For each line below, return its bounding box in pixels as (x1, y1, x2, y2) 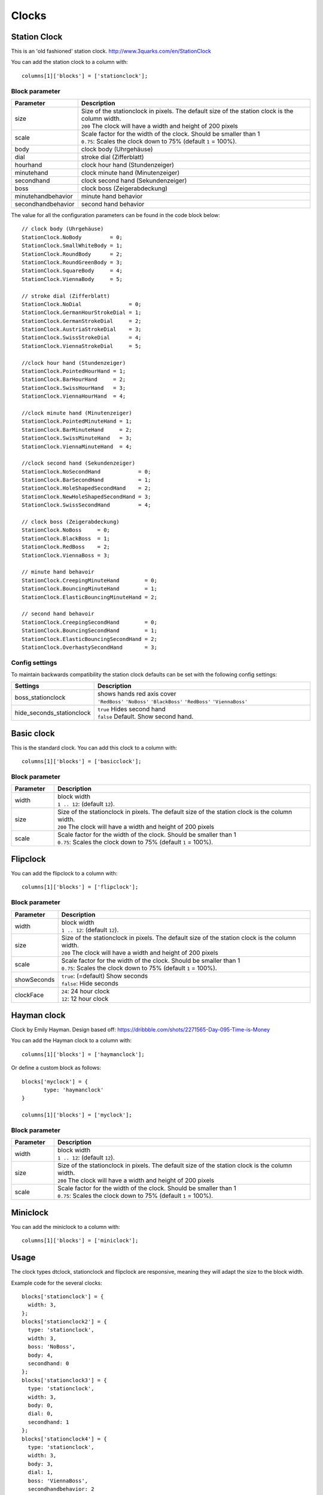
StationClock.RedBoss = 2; (22, 544, 111, 550)
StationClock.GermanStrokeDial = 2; (22, 318, 142, 324)
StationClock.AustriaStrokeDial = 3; (22, 326, 142, 333)
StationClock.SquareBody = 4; (22, 267, 123, 274)
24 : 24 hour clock (61, 987, 110, 995)
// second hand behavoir (22, 611, 95, 617)
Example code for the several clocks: (11, 1279, 103, 1286)
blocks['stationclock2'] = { (22, 1319, 107, 1325)
